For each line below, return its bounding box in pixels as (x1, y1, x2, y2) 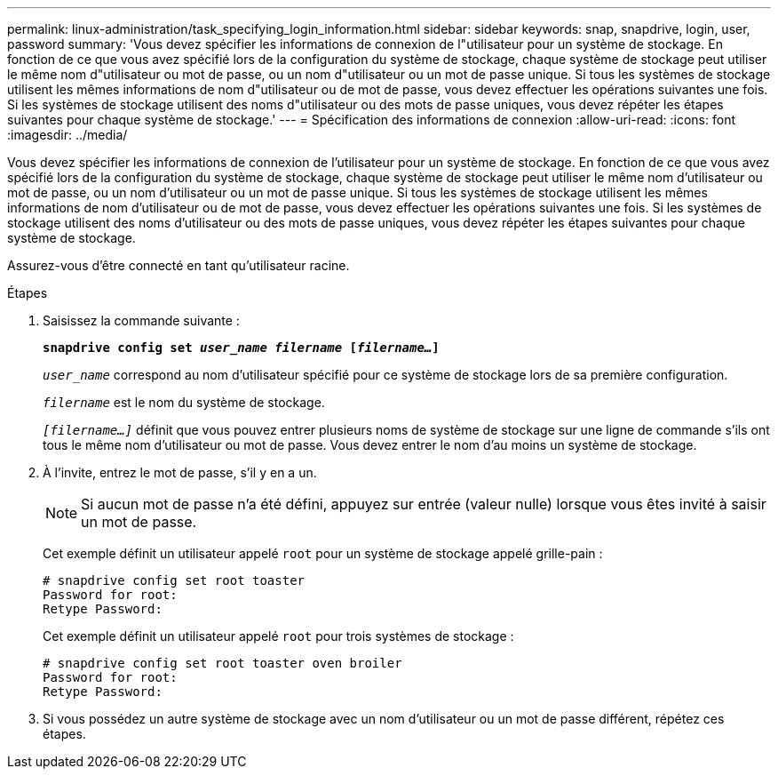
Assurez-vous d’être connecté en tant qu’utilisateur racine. (7, 258, 350, 273)
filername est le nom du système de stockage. (43, 395, 325, 410)
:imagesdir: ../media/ (7, 127, 128, 142)
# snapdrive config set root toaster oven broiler (43, 656, 402, 670)
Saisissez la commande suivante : (43, 313, 240, 328)
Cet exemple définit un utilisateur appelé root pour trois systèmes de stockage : (43, 628, 514, 644)
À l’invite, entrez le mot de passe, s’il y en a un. (43, 465, 317, 480)
